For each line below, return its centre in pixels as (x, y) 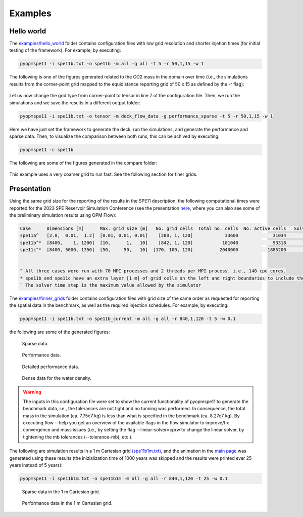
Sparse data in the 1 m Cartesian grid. (61, 492)
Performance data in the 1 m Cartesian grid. (67, 503)
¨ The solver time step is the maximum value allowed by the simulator (111, 285)
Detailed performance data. (50, 367)
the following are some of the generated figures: (60, 332)
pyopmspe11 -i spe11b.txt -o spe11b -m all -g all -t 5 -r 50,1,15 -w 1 (112, 64)
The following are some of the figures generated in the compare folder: (83, 163)
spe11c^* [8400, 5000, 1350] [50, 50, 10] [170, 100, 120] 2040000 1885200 (153, 250)
